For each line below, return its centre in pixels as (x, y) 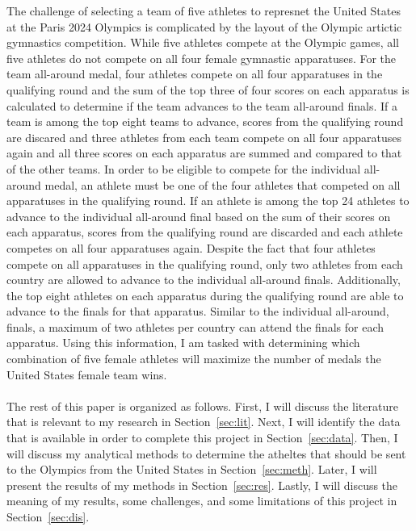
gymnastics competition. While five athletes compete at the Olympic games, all (203, 42)
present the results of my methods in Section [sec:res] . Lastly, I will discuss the (202, 485)
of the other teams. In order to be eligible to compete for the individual (184, 168)
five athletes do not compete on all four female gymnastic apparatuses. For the (202, 58)
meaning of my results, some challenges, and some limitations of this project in (202, 501)
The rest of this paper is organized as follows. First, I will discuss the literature (202, 406)
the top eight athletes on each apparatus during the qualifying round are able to (205, 295)
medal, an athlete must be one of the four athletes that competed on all (223, 184)
